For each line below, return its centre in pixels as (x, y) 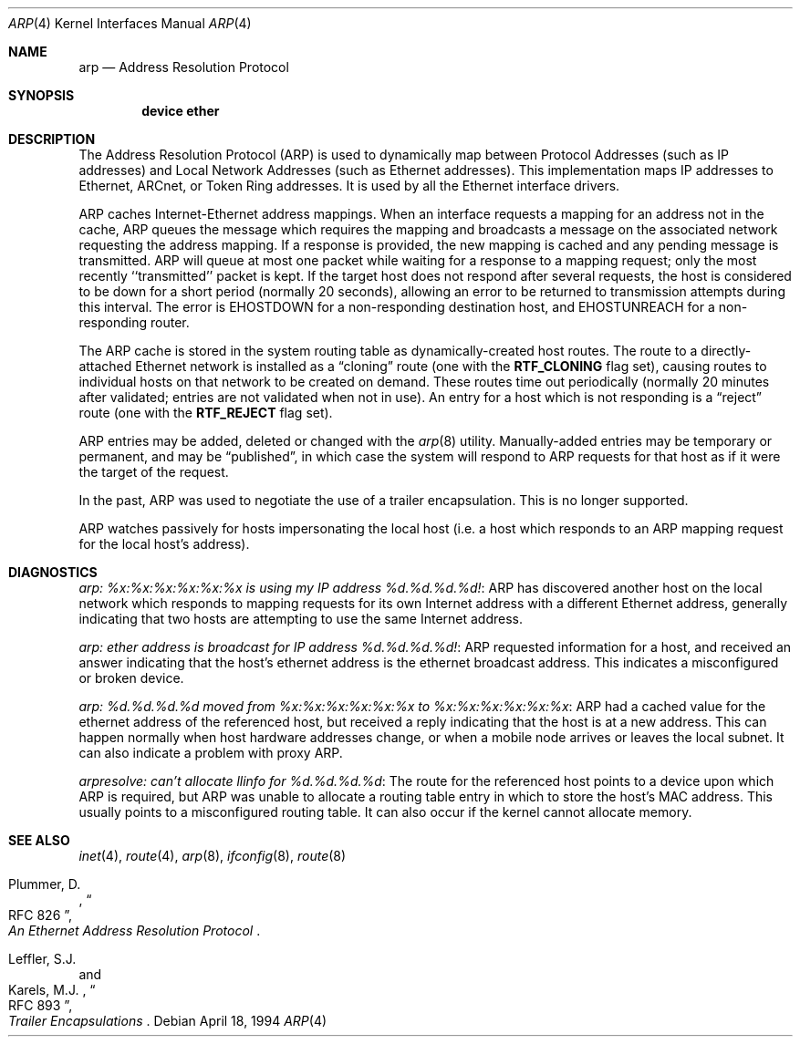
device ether (181, 111)
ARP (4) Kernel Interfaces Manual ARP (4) (130, 23)
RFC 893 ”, (41, 1005)
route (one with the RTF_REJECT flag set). (206, 413)
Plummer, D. (45, 884)
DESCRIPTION (52, 139)
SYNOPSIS (42, 95)
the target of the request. (154, 472)
